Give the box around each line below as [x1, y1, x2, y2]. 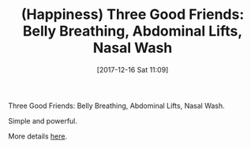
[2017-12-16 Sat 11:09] [96, 65, 169, 74]
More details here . [8, 131, 68, 141]
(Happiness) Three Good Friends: [21, 6, 245, 24]
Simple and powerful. [8, 116, 77, 125]
